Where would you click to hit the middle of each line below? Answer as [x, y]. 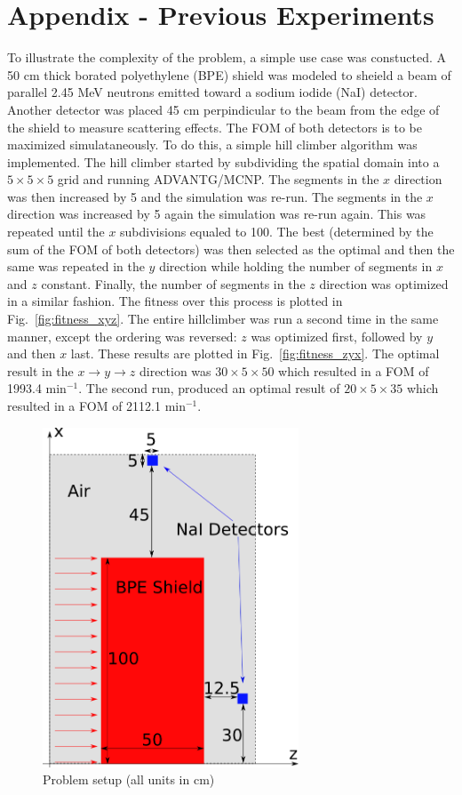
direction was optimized [384, 283]
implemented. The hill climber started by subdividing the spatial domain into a [223, 161]
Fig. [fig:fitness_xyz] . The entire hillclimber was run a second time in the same [223, 319]
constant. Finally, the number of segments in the [173, 283]
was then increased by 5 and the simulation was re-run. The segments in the [215, 196]
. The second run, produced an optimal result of [209, 388]
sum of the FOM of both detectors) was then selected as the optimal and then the [231, 249]
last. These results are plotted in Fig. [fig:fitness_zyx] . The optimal [255, 353]
